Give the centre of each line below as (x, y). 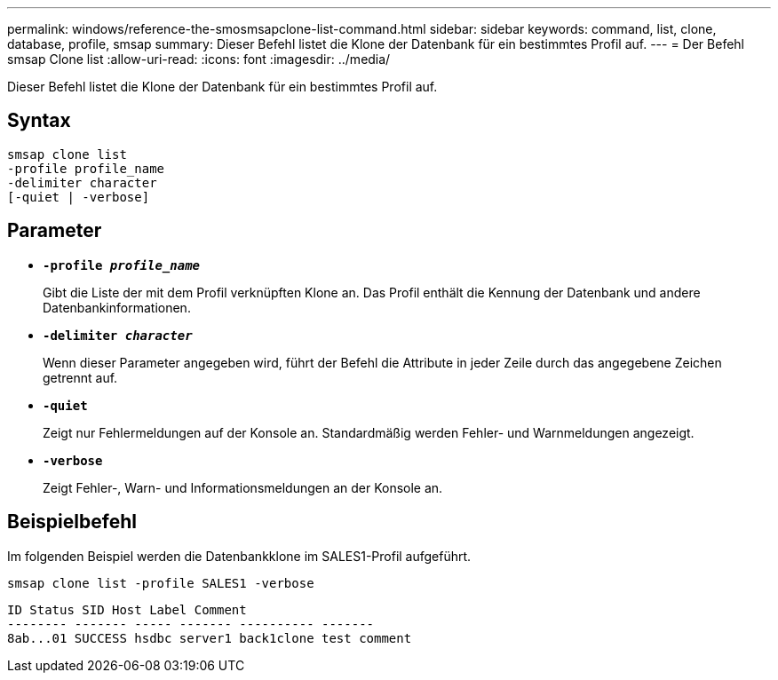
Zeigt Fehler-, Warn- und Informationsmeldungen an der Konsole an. (243, 487)
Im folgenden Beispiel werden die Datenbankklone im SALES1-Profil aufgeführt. (239, 556)
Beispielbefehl (72, 522)
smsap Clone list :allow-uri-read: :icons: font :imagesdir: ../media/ (199, 59)
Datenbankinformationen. (117, 307)
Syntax (39, 121)
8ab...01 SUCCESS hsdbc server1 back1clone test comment (210, 638)
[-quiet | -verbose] (79, 197)
